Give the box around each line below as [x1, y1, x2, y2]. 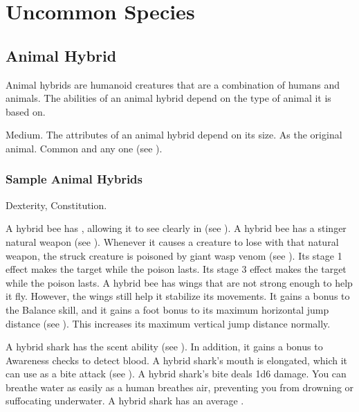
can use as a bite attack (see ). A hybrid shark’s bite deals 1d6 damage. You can [6, 366, 347, 381]
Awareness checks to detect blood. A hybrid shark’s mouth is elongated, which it [6, 352, 348, 367]
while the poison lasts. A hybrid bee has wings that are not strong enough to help [6, 275, 353, 289]
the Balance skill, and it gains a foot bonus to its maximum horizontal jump [6, 302, 329, 316]
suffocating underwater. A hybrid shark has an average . [6, 393, 244, 408]
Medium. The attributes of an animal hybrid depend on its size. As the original [6, 127, 342, 142]
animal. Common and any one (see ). [6, 141, 163, 155]
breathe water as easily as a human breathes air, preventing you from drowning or [6, 379, 354, 394]
